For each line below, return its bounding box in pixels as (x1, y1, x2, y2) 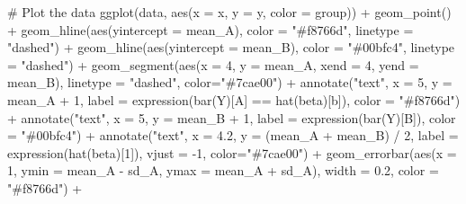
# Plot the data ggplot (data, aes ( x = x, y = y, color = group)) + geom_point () (7, 3, 452, 21)
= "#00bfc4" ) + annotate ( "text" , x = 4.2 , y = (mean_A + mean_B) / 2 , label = (7, 126, 459, 145)
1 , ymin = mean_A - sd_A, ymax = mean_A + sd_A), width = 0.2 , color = (7, 161, 439, 180)
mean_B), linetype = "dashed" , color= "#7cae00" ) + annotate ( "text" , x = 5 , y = (7, 73, 453, 92)
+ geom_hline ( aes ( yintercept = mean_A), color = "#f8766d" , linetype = (7, 20, 414, 39)
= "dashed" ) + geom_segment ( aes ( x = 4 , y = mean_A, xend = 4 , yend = (7, 55, 419, 74)
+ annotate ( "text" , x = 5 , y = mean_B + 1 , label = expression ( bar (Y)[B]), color (7, 108, 456, 127)
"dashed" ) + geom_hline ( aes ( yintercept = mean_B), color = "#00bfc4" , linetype (7, 38, 455, 57)
